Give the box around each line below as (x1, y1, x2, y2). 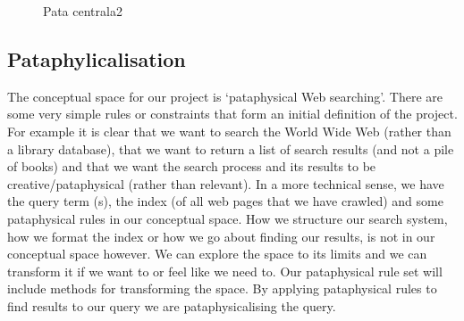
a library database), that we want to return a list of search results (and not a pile (7, 139, 454, 158)
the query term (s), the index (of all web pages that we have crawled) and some (7, 192, 443, 210)
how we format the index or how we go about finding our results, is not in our (7, 226, 435, 245)
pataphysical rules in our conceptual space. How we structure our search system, (7, 209, 448, 227)
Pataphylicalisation (7, 45, 186, 72)
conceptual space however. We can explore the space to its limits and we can (7, 244, 427, 263)
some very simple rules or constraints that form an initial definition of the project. (7, 104, 458, 123)
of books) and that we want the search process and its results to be (7, 157, 376, 176)
